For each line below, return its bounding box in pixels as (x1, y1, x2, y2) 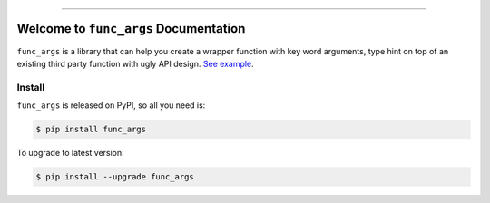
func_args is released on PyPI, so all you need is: (16, 100, 206, 111)
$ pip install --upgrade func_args (35, 172, 194, 181)
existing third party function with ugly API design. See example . (16, 58, 254, 69)
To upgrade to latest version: (16, 148, 124, 159)
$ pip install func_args (35, 124, 147, 135)
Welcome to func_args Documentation (16, 21, 246, 36)
